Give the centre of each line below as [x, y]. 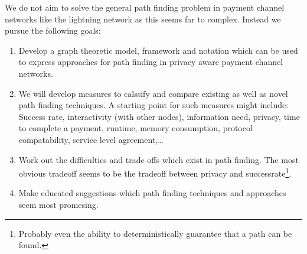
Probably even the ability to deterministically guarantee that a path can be [155, 233]
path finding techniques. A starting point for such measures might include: [153, 105]
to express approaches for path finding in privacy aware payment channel [151, 62]
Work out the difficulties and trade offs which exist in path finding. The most [159, 159]
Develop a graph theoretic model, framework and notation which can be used [158, 50]
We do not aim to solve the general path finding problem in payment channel [145, 7]
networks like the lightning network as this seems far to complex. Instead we [143, 19]
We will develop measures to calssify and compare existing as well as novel [153, 93]
